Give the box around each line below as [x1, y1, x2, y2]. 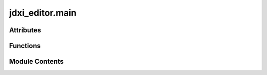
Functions [9, 42, 41, 50]
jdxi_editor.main [9, 7, 77, 18]
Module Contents [9, 57, 64, 66]
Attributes [9, 26, 42, 34]
